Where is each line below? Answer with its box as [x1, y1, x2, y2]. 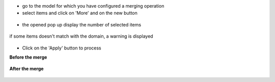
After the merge [9, 66, 44, 72]
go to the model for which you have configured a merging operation [22, 3, 164, 9]
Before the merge [9, 54, 47, 60]
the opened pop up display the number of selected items [22, 21, 142, 28]
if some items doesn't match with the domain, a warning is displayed [9, 33, 153, 39]
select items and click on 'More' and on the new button [22, 10, 137, 16]
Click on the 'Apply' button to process [22, 45, 101, 51]
